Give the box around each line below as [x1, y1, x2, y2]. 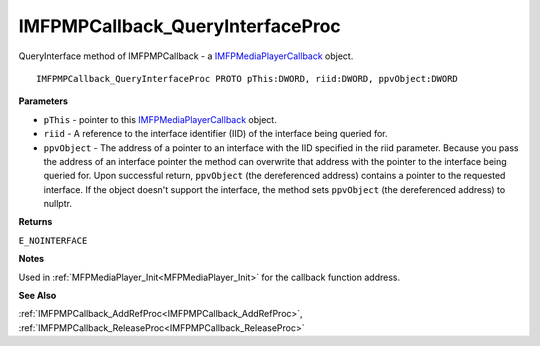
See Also [18, 290, 57, 302]
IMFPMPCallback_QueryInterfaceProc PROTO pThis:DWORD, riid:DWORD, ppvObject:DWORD [36, 73, 459, 84]
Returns [18, 216, 53, 228]
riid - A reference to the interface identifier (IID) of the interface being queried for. [43, 128, 388, 140]
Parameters [18, 95, 69, 107]
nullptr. [43, 198, 72, 210]
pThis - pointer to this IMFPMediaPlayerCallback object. [43, 113, 277, 125]
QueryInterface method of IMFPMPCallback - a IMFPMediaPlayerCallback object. [18, 50, 354, 62]
